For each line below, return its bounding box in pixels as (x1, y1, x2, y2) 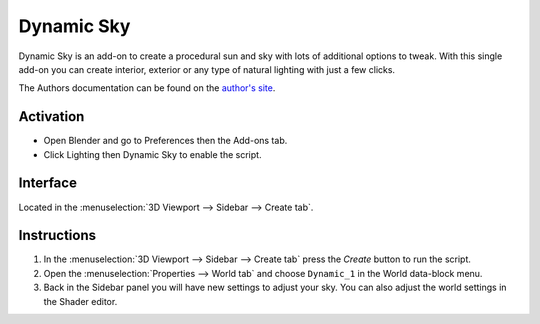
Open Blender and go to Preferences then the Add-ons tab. (43, 135, 288, 147)
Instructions (18, 227, 97, 244)
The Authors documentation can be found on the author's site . (18, 82, 276, 94)
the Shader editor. (43, 295, 118, 307)
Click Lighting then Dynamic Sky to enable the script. (43, 148, 262, 160)
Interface (18, 175, 77, 192)
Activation (18, 108, 85, 125)
